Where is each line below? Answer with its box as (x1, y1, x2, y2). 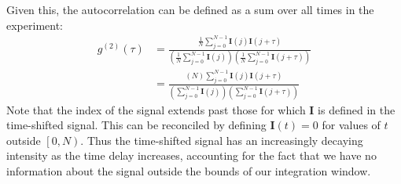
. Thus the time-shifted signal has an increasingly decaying (80, 132, 363, 148)
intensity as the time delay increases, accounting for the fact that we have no (6, 147, 377, 164)
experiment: (6, 16, 63, 33)
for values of (322, 117, 381, 133)
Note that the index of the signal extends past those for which (6, 101, 306, 117)
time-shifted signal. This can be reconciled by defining (6, 117, 267, 133)
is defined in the (318, 101, 395, 117)
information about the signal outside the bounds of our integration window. (6, 162, 371, 179)
